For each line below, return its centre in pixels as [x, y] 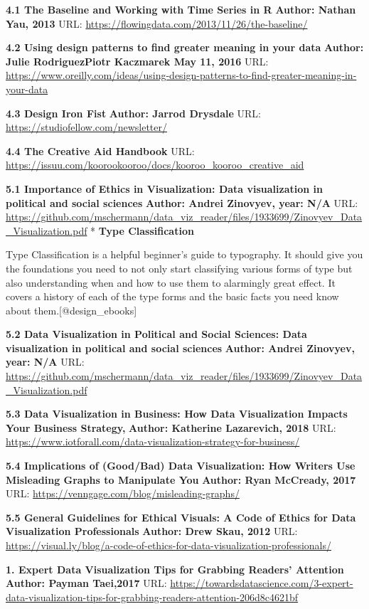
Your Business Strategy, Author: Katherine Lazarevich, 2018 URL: [171, 427]
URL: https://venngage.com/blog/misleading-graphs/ [123, 493]
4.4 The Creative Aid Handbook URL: [100, 150]
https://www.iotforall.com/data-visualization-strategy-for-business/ [153, 441]
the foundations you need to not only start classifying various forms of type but [179, 268]
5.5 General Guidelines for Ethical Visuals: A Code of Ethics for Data [181, 517]
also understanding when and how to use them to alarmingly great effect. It [171, 282]
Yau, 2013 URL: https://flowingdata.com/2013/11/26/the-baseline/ [157, 23]
